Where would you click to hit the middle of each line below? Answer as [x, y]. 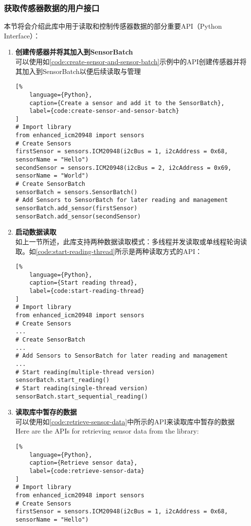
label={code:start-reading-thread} [87, 291]
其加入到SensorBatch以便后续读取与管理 [78, 71]
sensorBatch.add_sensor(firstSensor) [76, 209]
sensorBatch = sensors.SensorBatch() [76, 192]
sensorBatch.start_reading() [63, 380]
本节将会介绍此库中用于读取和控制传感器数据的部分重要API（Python [113, 26]
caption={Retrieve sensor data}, [83, 463]
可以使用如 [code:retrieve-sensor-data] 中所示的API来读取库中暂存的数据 [125, 421]
